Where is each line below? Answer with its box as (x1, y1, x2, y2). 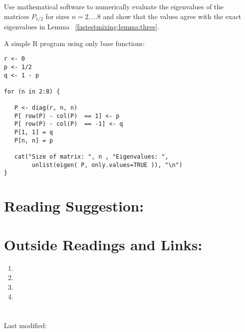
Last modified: (4, 320, 47, 331)
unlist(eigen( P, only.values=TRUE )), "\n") (32, 161, 183, 168)
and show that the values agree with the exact (103, 11, 242, 21)
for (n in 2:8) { (4, 88, 60, 95)
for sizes (45, 11, 70, 21)
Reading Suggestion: (4, 196, 144, 216)
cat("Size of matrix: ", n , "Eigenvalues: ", (14, 153, 169, 161)
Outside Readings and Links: (4, 234, 202, 254)
